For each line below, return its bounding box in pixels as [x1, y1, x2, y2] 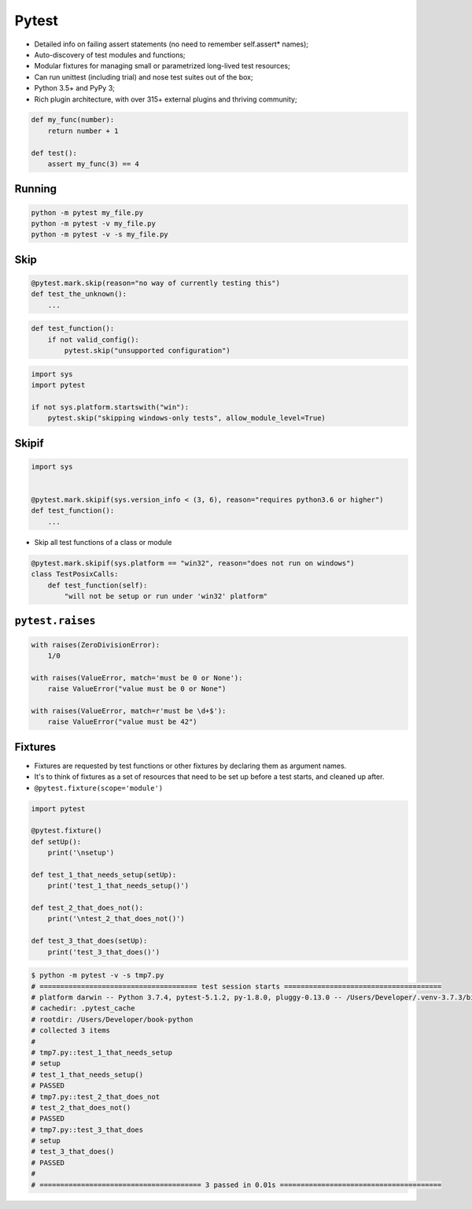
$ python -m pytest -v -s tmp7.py [31, 971, 164, 980]
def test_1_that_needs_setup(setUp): [31, 870, 177, 879]
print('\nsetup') [47, 848, 115, 858]
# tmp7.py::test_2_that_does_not [31, 1092, 160, 1101]
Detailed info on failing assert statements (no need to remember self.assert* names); [34, 39, 309, 49]
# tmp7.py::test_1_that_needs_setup [31, 1048, 173, 1057]
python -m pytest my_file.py [31, 208, 144, 217]
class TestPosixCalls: [31, 569, 119, 579]
